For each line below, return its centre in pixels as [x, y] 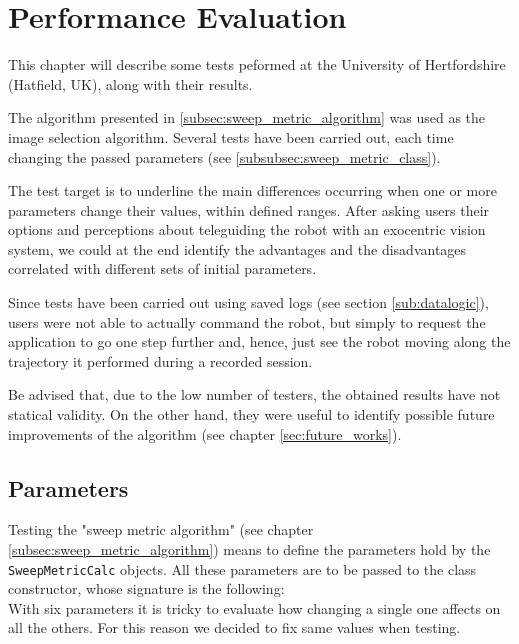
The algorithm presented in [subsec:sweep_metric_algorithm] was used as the [247, 117]
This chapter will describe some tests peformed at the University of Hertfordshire [257, 64]
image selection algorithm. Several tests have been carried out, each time [231, 136]
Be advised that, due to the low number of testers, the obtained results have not [254, 394]
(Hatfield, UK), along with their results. [130, 83]
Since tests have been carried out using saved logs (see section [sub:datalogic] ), [248, 302]
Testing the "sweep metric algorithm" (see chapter [161, 529]
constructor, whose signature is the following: [146, 588]
